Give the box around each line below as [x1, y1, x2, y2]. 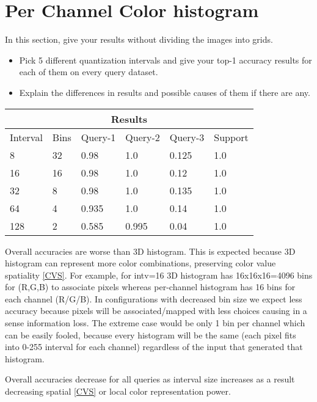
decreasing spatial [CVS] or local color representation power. [5, 385, 231, 398]
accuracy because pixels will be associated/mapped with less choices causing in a [5, 304, 307, 317]
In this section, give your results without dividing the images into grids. [5, 33, 273, 46]
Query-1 [81, 130, 116, 144]
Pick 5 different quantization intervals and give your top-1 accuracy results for [19, 53, 312, 66]
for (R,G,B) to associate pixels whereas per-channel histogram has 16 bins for [5, 280, 296, 293]
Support [214, 130, 249, 144]
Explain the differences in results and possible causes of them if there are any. [19, 86, 310, 98]
